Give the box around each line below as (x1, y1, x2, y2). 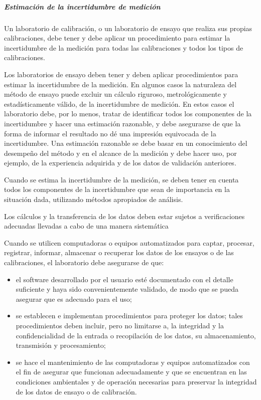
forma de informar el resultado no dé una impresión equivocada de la (4, 128, 216, 138)
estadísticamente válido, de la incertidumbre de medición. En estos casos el (4, 98, 234, 109)
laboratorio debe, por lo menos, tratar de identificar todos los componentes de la (4, 108, 252, 119)
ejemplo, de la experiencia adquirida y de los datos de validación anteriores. (4, 157, 236, 168)
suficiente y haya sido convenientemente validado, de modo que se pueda (16, 284, 238, 294)
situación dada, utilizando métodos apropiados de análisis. (4, 194, 183, 205)
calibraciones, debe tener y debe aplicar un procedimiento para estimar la (4, 33, 230, 43)
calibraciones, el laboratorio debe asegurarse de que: (4, 257, 164, 268)
